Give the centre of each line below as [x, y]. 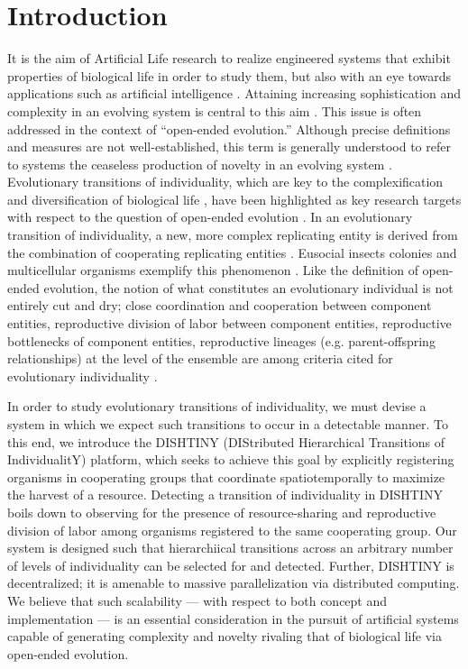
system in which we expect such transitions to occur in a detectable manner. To [228, 424]
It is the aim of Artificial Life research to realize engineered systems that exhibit [229, 58]
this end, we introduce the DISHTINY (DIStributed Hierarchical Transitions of [226, 441]
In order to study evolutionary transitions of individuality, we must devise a [217, 406]
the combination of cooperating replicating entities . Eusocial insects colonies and [232, 252]
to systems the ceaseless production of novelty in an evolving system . [200, 164]
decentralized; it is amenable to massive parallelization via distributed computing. [234, 583]
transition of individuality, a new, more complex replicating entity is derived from [233, 235]
